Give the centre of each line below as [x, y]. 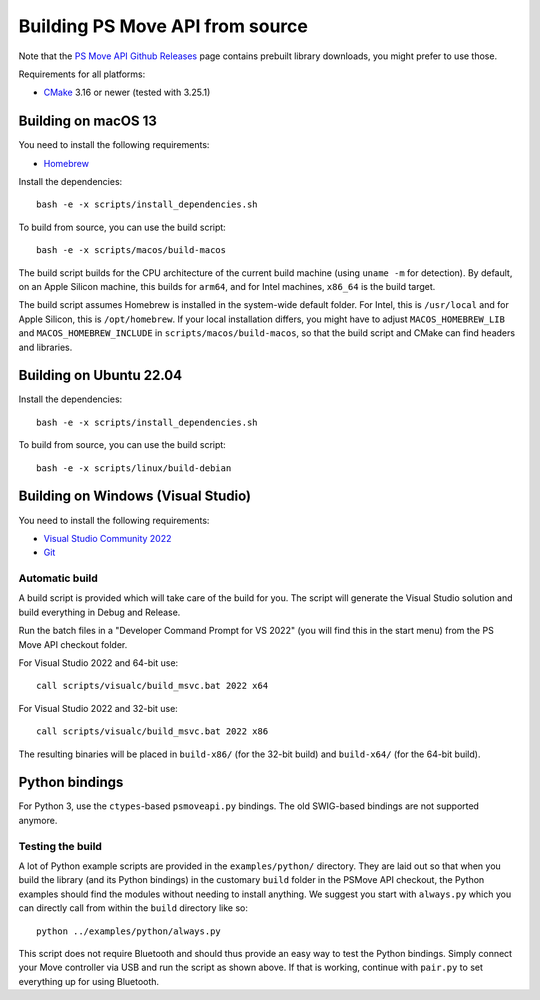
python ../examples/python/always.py [129, 931]
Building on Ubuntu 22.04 [100, 375]
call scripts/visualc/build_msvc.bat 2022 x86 [152, 731]
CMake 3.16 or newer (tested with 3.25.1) [127, 92]
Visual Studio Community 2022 [107, 538]
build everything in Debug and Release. [99, 612]
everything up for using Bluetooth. [89, 981]
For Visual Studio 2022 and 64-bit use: [98, 663]
